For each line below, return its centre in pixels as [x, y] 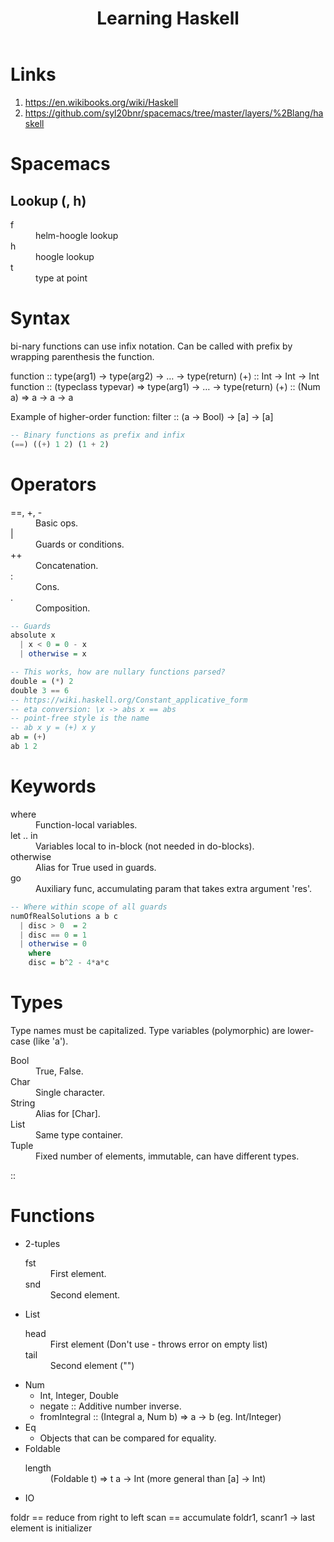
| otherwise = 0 [53, 944]
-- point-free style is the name [80, 718]
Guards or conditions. [80, 544]
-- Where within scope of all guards [89, 907]
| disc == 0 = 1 [53, 935]
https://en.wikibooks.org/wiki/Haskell [101, 102]
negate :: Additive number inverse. [110, 1406]
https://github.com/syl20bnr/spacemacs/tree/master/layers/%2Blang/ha [174, 113]
